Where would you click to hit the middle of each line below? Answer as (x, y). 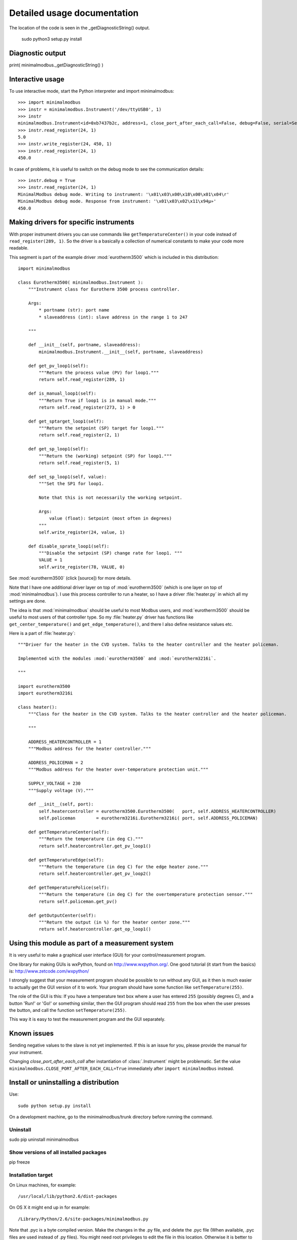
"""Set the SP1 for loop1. (72, 484)
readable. (19, 248)
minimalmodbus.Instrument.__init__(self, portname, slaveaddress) (121, 352)
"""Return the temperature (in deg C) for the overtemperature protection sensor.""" (146, 895)
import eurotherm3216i (46, 693)
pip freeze (20, 1162)
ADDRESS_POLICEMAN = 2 (56, 763)
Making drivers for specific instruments (72, 222)
